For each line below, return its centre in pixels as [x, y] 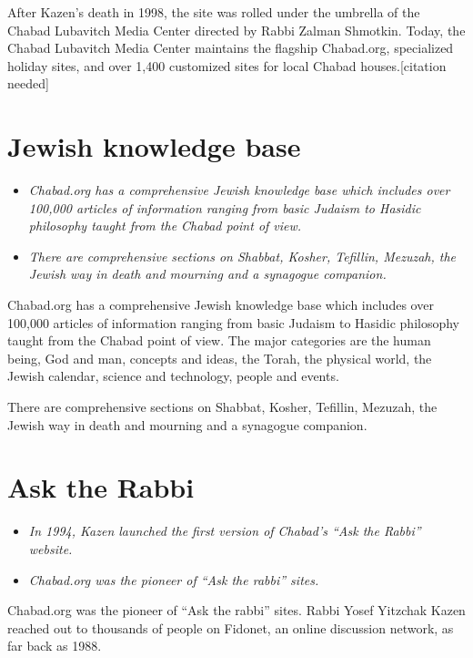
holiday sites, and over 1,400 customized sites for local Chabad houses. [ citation [227, 65]
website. [50, 548]
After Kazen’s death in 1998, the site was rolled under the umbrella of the [214, 12]
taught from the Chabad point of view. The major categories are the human [219, 340]
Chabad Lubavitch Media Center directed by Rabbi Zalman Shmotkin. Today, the [236, 30]
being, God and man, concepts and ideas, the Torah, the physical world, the [220, 358]
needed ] [28, 83]
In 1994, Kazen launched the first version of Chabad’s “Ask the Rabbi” [225, 531]
